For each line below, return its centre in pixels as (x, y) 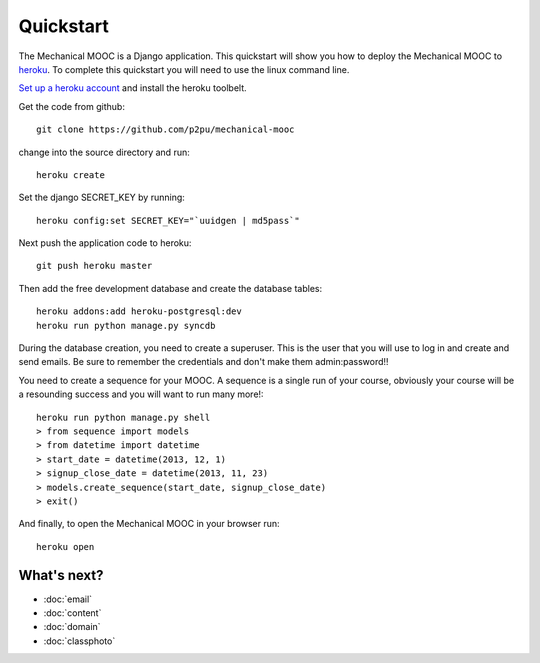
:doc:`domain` (72, 627)
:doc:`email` (68, 599)
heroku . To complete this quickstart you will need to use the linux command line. (184, 69)
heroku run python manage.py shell (123, 417)
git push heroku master (94, 266)
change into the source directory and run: (104, 152)
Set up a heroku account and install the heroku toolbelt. (132, 88)
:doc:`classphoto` (79, 641)
